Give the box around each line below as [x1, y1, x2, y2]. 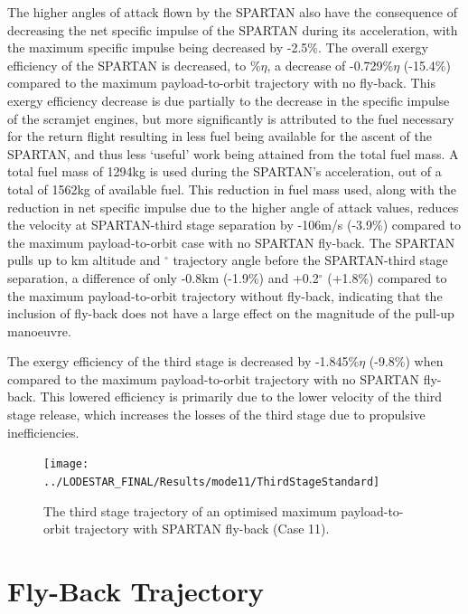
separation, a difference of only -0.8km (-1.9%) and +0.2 [7, 268, 319, 287]
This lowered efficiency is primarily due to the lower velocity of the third [40, 387, 442, 406]
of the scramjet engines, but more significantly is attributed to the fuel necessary [7, 109, 454, 128]
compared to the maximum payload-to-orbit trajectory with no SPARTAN [7, 369, 419, 388]
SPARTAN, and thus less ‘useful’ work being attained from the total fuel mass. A [7, 144, 459, 163]
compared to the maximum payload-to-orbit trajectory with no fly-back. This [7, 73, 435, 92]
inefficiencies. [7, 422, 80, 441]
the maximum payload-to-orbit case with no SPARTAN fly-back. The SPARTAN [7, 232, 455, 251]
